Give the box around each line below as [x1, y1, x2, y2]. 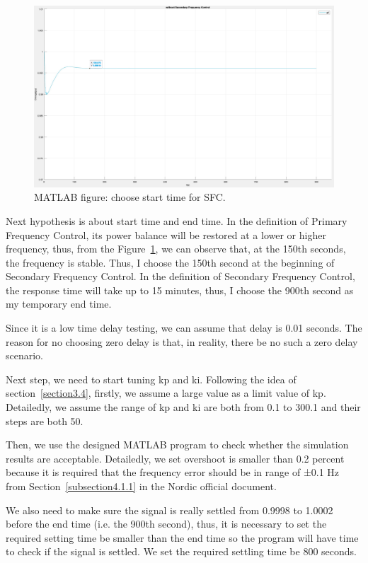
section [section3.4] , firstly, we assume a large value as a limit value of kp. [6, 385, 326, 400]
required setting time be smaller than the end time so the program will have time [6, 530, 359, 545]
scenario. [6, 348, 44, 363]
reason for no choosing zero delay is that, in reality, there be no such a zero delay [6, 334, 358, 349]
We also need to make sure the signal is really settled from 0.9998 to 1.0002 [6, 502, 333, 517]
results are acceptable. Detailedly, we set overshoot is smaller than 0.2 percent [6, 451, 345, 465]
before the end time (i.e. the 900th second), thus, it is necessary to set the [6, 516, 327, 531]
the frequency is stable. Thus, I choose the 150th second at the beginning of [6, 255, 335, 269]
